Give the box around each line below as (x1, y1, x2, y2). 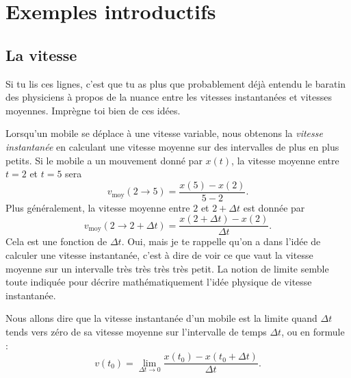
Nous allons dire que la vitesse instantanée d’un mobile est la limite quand (5, 311, 317, 325)
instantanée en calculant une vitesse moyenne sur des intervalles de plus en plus (5, 139, 339, 153)
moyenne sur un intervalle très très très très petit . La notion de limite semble (5, 261, 329, 275)
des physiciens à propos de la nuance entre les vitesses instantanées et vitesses (5, 90, 332, 104)
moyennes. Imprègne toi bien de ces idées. (5, 103, 181, 117)
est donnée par (243, 200, 305, 214)
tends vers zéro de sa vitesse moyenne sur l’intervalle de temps (5, 325, 267, 339)
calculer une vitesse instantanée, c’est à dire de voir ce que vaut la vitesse (5, 248, 313, 262)
